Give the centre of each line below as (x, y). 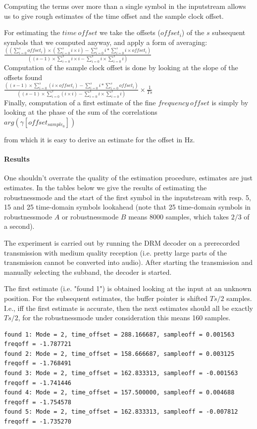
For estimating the (32, 32)
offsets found (23, 77)
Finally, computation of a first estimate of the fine (80, 102)
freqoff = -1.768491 (38, 364)
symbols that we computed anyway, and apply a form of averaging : (106, 42)
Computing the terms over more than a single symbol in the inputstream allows (125, 6)
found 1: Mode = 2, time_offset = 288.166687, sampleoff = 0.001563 (119, 334)
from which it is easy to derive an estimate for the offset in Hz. (100, 139)
